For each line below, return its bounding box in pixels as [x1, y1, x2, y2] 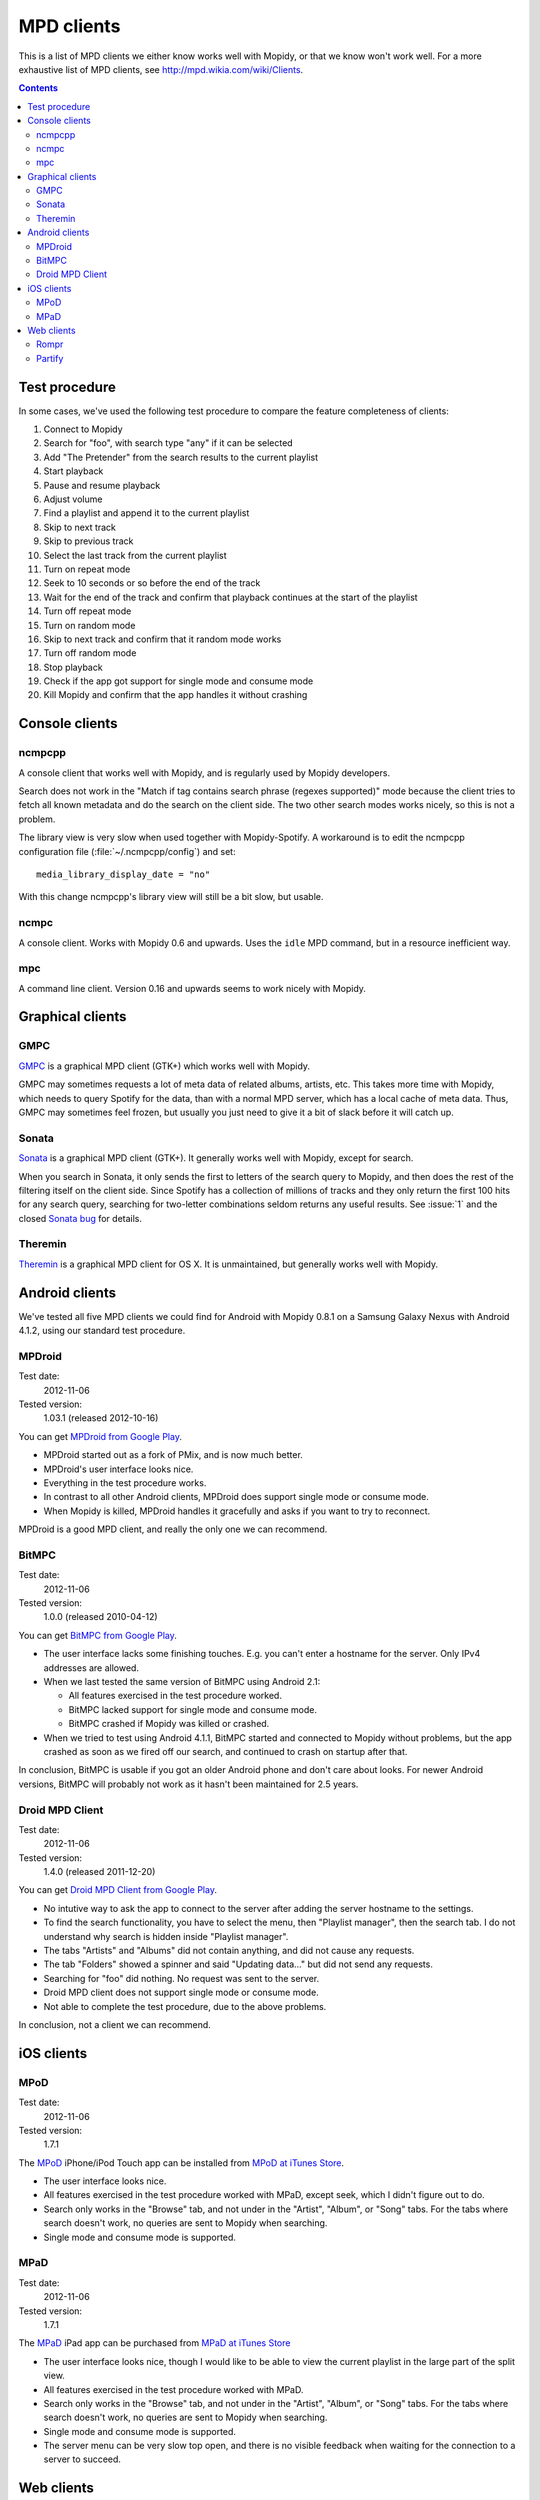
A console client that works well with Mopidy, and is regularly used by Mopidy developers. [18, 766, 390, 779]
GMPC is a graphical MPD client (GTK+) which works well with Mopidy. [18, 1060, 310, 1072]
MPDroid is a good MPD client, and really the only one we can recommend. [18, 1523, 328, 1535]
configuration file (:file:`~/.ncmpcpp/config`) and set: [18, 845, 236, 857]
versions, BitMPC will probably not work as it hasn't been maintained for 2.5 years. [18, 1778, 359, 1790]
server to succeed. [43, 2453, 122, 2465]
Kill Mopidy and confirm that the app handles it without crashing [43, 689, 308, 701]
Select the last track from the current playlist [43, 549, 227, 561]
